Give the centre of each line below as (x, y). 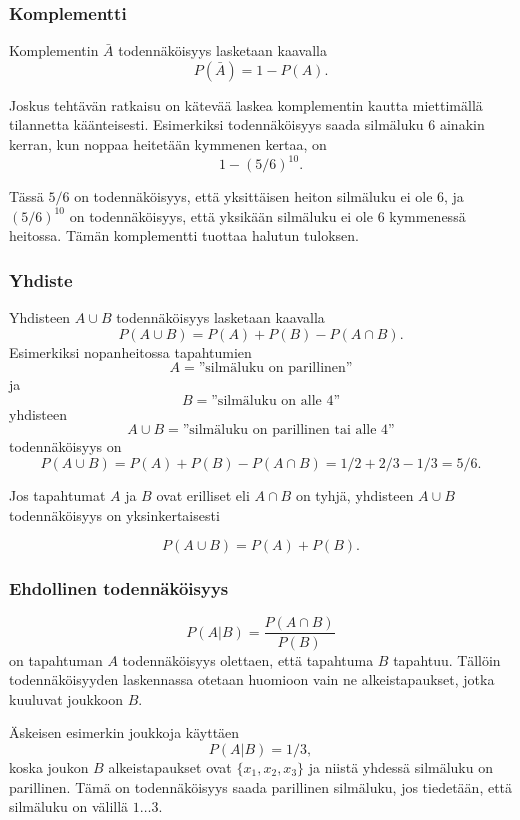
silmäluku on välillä (69, 806)
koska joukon (49, 766)
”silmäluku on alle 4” (276, 400)
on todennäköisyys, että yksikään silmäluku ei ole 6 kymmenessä (267, 215)
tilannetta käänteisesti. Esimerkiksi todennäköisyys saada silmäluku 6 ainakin (247, 124)
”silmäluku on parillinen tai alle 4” (288, 430)
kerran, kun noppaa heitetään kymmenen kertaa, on (168, 144)
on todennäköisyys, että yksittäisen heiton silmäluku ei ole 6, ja (269, 196)
